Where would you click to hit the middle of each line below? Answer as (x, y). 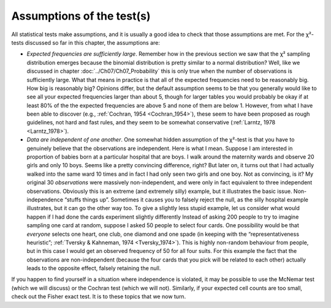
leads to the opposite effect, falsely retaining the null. (94, 268)
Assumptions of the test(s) (81, 16)
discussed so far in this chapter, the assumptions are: (93, 42)
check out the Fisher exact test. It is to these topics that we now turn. (99, 296)
